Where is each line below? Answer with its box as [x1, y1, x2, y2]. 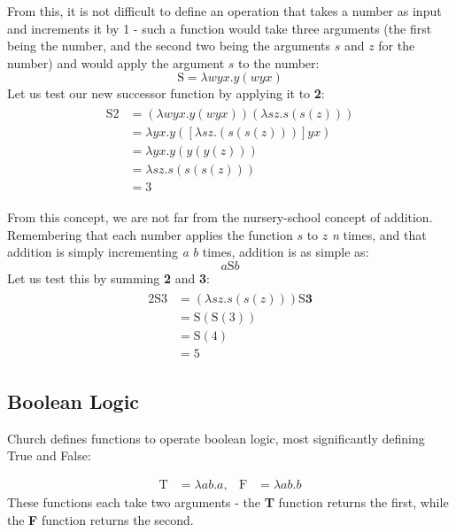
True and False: [7, 446, 91, 465]
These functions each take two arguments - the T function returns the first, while [7, 493, 449, 512]
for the [378, 36, 415, 55]
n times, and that [331, 225, 427, 243]
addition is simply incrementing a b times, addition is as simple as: [7, 243, 369, 261]
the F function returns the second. [7, 510, 194, 528]
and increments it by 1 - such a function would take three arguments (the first [7, 19, 432, 37]
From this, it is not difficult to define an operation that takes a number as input [7, 2, 442, 19]
